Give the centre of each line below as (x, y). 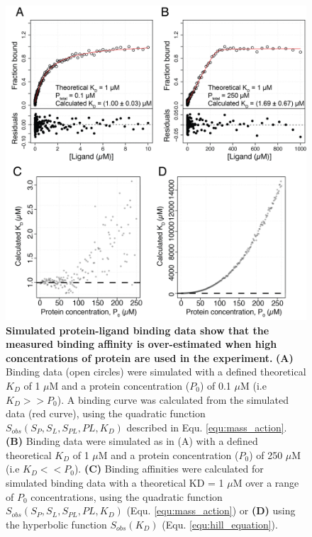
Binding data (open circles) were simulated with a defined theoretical (156, 372)
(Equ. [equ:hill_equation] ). (220, 524)
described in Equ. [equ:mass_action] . (207, 427)
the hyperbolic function (56, 524)
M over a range (266, 483)
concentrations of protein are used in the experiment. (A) (150, 357)
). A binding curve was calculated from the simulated (173, 399)
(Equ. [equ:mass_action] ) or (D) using (211, 510)
